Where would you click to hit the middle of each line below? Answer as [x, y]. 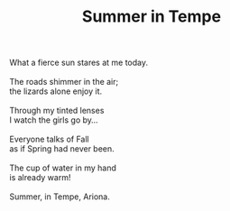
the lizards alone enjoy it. [56, 91]
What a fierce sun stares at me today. [79, 63]
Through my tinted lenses [57, 111]
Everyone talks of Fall [50, 139]
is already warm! [40, 178]
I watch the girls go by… [54, 120]
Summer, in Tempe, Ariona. [60, 197]
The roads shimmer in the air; [64, 82]
